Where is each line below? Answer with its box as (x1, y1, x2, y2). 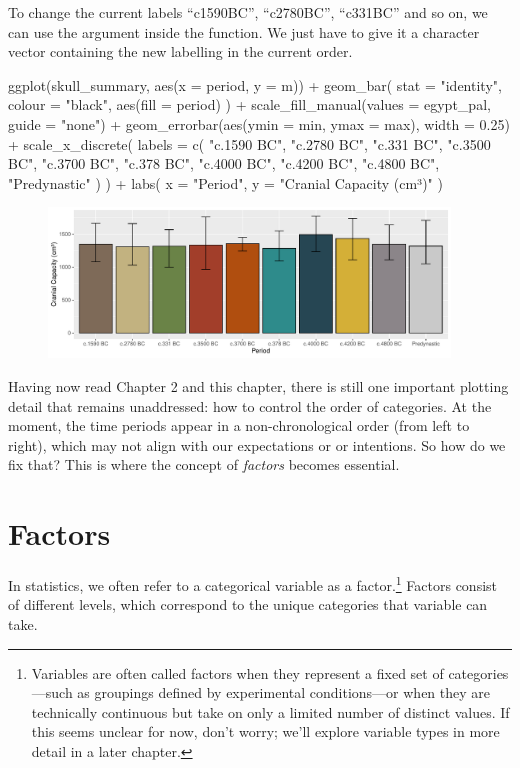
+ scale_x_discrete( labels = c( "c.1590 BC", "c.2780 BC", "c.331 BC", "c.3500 (8, 133, 491, 154)
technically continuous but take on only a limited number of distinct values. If (31, 701, 510, 722)
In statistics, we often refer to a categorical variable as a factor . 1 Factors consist (8, 572, 497, 595)
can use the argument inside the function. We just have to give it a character (8, 21, 480, 42)
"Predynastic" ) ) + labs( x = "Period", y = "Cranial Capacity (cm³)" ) (8, 172, 443, 193)
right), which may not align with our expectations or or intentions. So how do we (8, 434, 506, 455)
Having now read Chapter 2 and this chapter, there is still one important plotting (8, 375, 509, 396)
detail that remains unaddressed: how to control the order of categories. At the (8, 395, 492, 416)
